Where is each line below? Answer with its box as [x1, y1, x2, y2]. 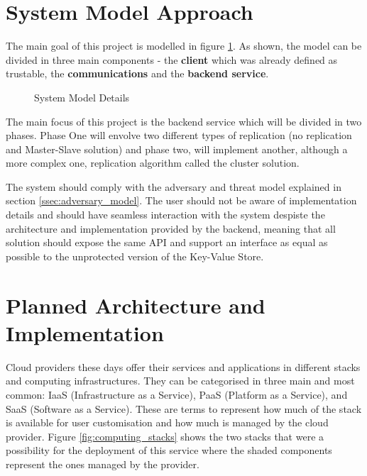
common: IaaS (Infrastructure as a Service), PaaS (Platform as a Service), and [6, 387, 348, 402]
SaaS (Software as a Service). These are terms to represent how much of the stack [6, 401, 362, 416]
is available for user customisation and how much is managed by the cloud [6, 415, 329, 430]
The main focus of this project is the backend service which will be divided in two [6, 114, 362, 128]
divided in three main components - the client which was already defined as [6, 52, 338, 67]
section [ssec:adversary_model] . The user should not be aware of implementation [6, 193, 357, 208]
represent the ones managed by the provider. [6, 456, 199, 471]
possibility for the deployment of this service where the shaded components [6, 443, 332, 458]
